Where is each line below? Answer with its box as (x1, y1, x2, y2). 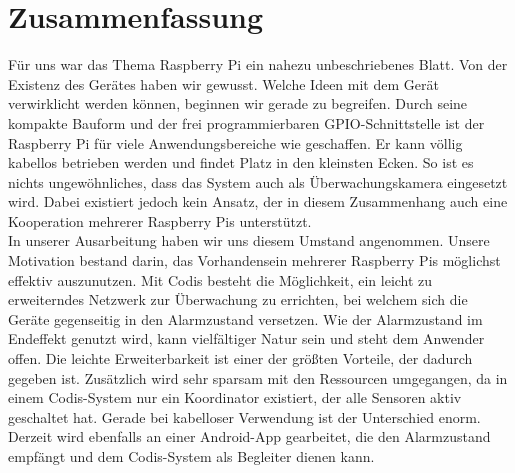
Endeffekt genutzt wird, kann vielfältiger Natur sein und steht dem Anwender (8, 328, 485, 349)
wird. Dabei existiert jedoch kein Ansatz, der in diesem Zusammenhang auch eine (8, 191, 508, 212)
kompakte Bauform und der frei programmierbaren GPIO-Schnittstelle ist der (8, 112, 485, 133)
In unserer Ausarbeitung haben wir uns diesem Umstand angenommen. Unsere (8, 230, 490, 251)
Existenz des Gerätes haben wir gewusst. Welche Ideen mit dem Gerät (8, 73, 439, 94)
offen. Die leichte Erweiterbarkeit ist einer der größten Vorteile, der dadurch (8, 348, 473, 369)
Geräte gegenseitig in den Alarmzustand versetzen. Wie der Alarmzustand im (8, 308, 483, 329)
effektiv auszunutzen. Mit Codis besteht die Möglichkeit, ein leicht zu (8, 269, 433, 290)
